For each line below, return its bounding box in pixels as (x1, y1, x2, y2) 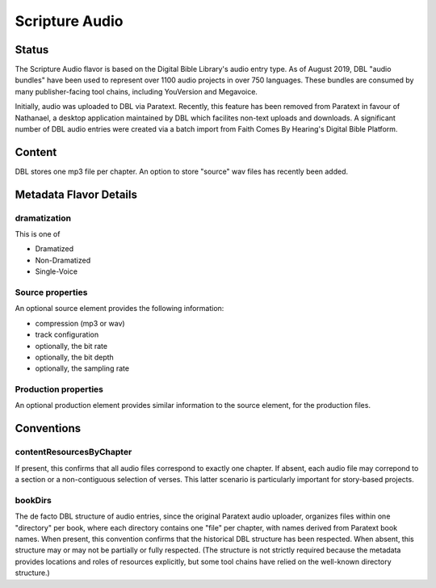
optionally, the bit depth (35, 352, 115, 362)
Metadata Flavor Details (15, 187, 137, 201)
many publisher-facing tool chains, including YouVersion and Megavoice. (15, 86, 258, 96)
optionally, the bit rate (35, 341, 108, 351)
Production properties (15, 384, 104, 395)
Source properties (15, 287, 88, 298)
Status (15, 43, 49, 57)
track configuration (35, 330, 99, 339)
